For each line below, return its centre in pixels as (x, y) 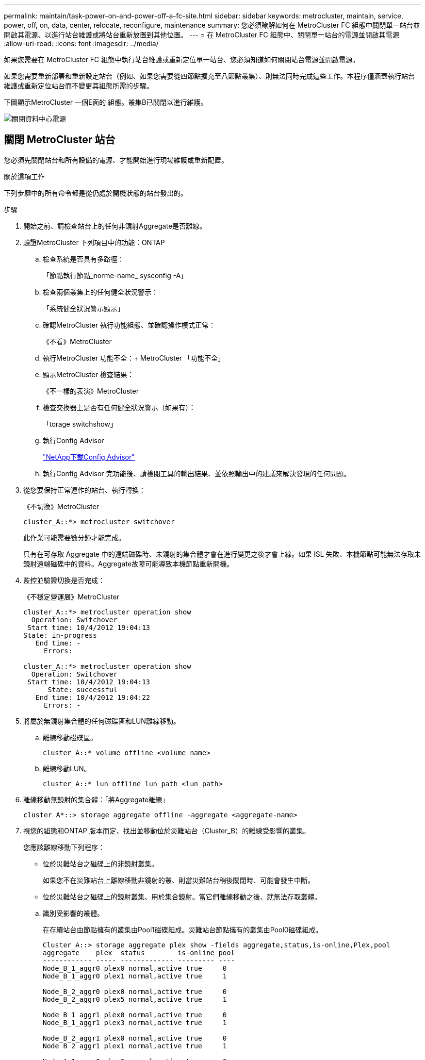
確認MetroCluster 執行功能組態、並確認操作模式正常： (129, 325)
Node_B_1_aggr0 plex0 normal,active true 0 (135, 968)
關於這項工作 (24, 176)
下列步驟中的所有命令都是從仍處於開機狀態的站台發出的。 (96, 193)
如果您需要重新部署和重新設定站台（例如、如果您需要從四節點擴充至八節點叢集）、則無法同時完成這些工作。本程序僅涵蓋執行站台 (209, 76)
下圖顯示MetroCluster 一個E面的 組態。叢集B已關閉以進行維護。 (106, 102)
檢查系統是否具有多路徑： (83, 259)
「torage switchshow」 (80, 424)
